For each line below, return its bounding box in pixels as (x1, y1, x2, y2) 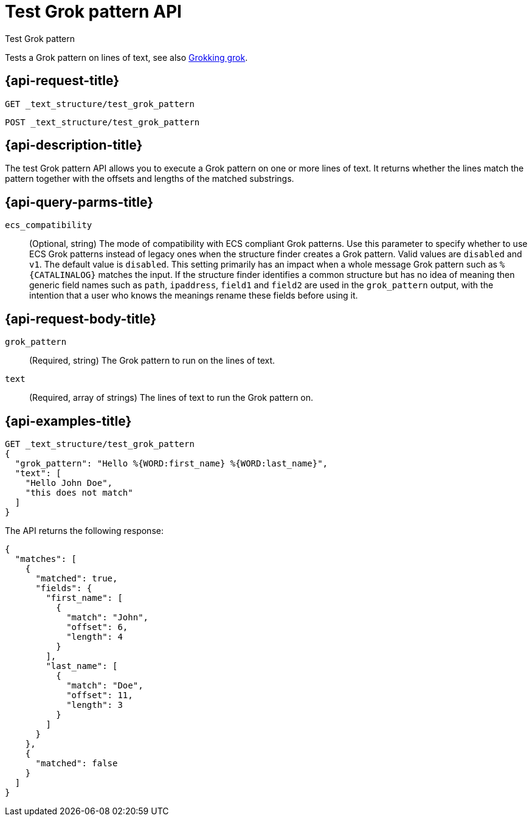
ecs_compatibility (5, 220, 92, 230)
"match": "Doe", (66, 680, 143, 690)
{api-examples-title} (5, 413, 132, 429)
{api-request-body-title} (5, 311, 157, 327)
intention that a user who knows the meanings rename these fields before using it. (29, 290, 358, 301)
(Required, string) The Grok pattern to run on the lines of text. (29, 355, 275, 366)
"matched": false (35, 758, 118, 768)
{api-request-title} (5, 73, 119, 89)
